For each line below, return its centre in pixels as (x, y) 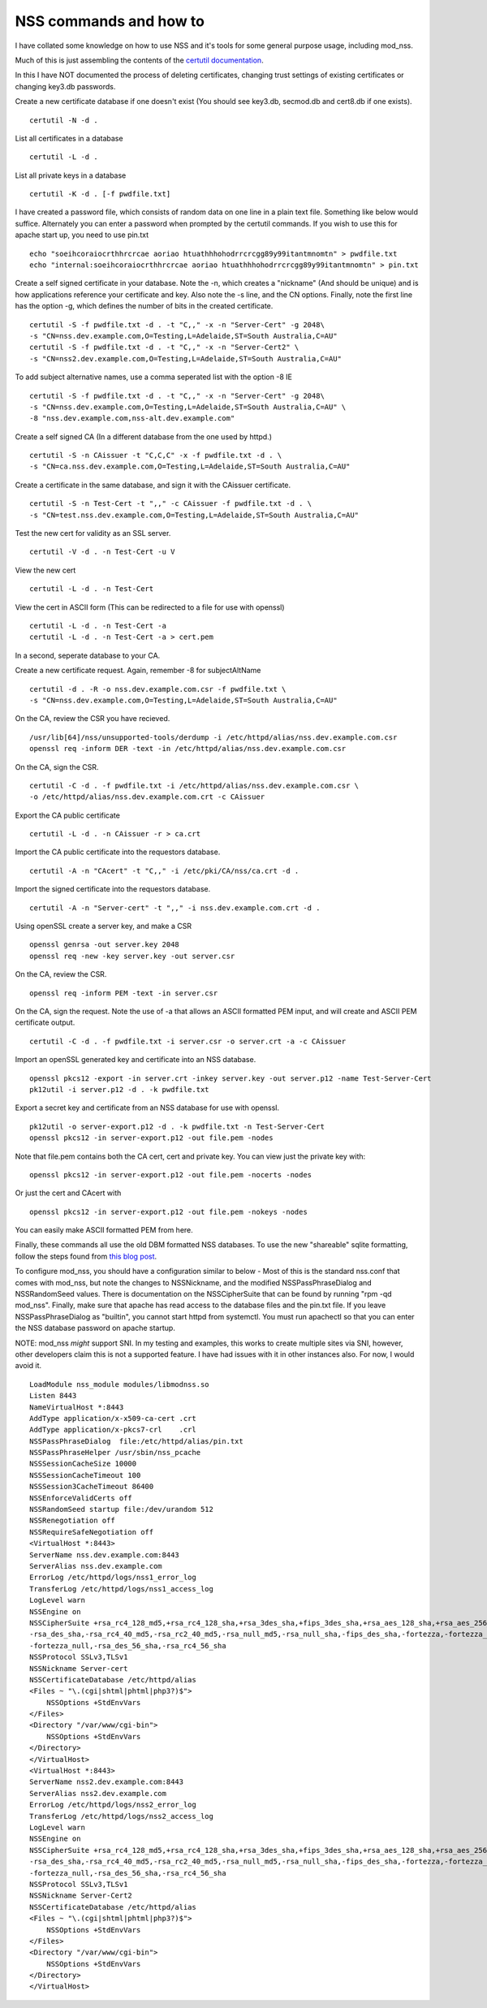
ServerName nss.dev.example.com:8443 (105, 1555)
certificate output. (45, 1022)
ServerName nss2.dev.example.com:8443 (107, 1782)
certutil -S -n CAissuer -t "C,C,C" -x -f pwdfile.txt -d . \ (156, 456)
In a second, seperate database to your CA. (88, 655)
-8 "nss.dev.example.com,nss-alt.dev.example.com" (132, 419)
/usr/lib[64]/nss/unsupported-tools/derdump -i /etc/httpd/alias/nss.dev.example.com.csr (213, 737)
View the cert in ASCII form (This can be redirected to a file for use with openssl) (150, 607)
